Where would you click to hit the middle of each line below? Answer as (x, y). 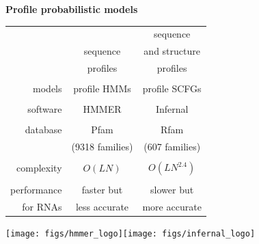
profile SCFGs (172, 89)
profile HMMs (102, 89)
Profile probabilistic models (72, 9)
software (45, 109)
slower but (172, 189)
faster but (102, 189)
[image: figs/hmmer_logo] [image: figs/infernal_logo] (131, 233)
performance (36, 189)
